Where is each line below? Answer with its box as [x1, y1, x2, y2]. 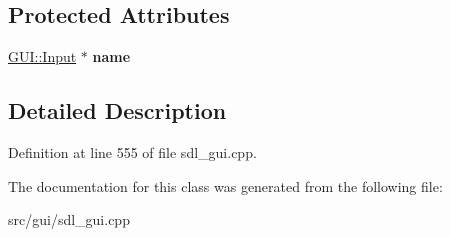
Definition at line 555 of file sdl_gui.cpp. [8, 142, 257, 162]
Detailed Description [8, 95, 227, 126]
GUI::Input [8, 46, 77, 67]
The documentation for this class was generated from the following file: [8, 175, 443, 196]
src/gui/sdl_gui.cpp [8, 209, 130, 230]
